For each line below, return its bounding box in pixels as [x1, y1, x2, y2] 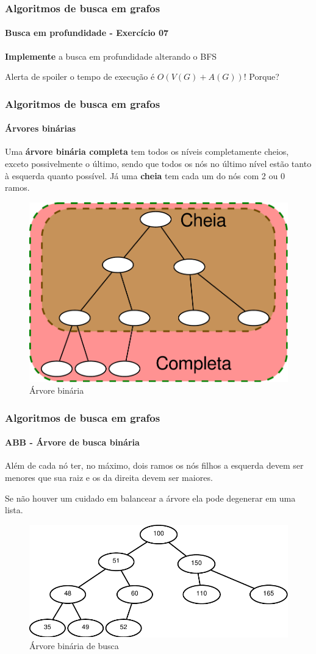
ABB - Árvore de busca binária [5, 436, 140, 449]
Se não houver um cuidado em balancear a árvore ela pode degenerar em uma [5, 491, 296, 504]
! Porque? [243, 70, 279, 83]
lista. [5, 503, 23, 516]
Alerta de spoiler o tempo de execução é [5, 70, 155, 83]
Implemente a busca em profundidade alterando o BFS [5, 49, 217, 62]
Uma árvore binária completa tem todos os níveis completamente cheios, [5, 145, 289, 158]
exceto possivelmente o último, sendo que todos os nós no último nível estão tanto [5, 157, 312, 170]
